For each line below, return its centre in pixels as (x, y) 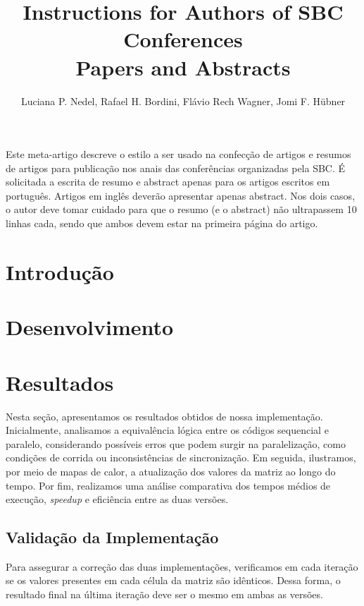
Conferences (183, 39)
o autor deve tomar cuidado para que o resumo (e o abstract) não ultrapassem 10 (181, 209)
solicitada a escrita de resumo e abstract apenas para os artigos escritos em (168, 182)
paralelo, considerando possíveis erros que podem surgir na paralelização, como (176, 443)
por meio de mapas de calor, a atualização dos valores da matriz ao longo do (171, 471)
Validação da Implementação (112, 537)
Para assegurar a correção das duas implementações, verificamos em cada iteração (182, 566)
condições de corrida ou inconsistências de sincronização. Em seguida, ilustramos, (181, 457)
